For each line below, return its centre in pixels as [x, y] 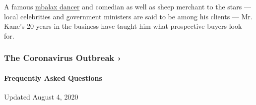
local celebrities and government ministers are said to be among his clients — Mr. [128, 16]
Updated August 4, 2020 [41, 97]
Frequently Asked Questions [53, 78]
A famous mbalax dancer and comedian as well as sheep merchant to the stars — [128, 6]
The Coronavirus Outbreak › [63, 58]
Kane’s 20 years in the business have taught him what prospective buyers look [123, 26]
